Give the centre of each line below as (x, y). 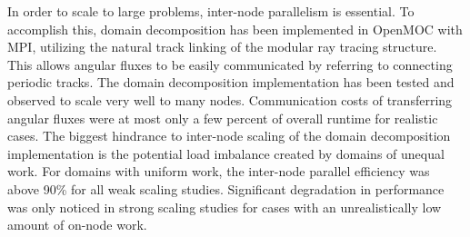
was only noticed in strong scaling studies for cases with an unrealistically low (225, 207)
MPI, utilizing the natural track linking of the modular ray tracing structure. (222, 47)
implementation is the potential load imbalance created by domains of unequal (226, 153)
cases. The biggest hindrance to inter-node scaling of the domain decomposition (229, 136)
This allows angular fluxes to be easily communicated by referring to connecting (230, 64)
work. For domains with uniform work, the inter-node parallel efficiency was (219, 171)
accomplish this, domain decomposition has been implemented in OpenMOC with (235, 29)
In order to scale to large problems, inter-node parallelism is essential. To (211, 11)
